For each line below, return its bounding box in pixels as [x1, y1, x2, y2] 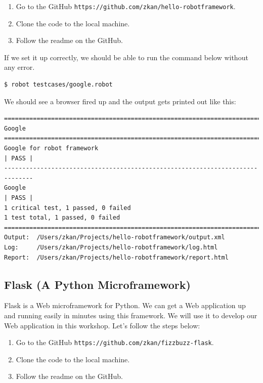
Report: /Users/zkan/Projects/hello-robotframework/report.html [4, 253, 229, 261]
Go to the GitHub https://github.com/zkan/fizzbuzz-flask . [16, 337, 214, 348]
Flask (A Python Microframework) [4, 276, 191, 292]
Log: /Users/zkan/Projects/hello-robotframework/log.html [4, 243, 218, 251]
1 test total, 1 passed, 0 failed [4, 214, 120, 222]
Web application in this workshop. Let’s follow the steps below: [4, 320, 200, 330]
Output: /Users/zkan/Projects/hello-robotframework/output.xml [4, 234, 225, 241]
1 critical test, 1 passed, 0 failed [4, 204, 131, 211]
